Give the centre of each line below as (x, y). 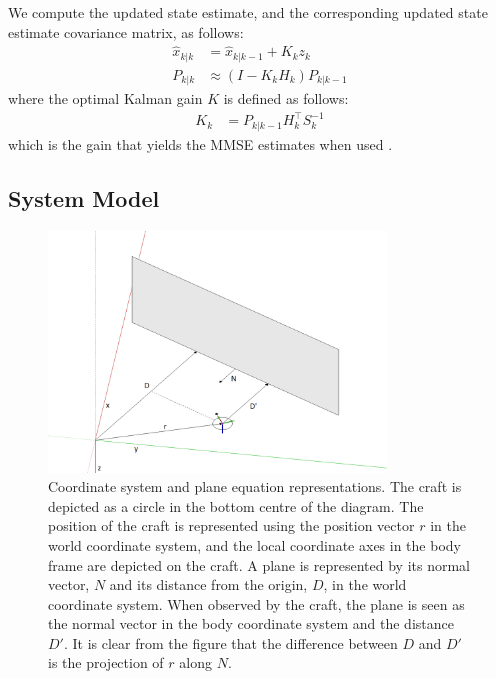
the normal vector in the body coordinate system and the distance (251, 623)
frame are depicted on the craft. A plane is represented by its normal (259, 564)
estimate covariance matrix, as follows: (126, 31)
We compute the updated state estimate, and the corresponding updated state (248, 12)
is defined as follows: (286, 98)
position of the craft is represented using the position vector (231, 525)
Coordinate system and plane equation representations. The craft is (255, 486)
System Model (84, 197)
